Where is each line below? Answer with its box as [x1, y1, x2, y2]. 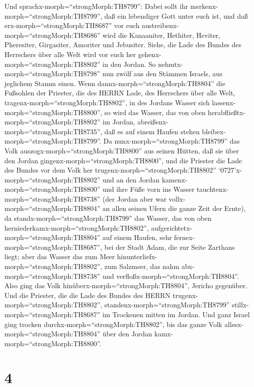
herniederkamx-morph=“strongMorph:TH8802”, [4, 222, 149, 233]
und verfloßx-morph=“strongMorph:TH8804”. [102, 270, 239, 281]
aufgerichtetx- [151, 222, 193, 233]
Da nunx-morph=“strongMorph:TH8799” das [103, 136, 240, 146]
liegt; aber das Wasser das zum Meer [4, 251, 115, 262]
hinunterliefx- [117, 251, 157, 262]
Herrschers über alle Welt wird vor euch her [4, 49, 136, 59]
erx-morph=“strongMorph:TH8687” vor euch [4, 20, 140, 30]
